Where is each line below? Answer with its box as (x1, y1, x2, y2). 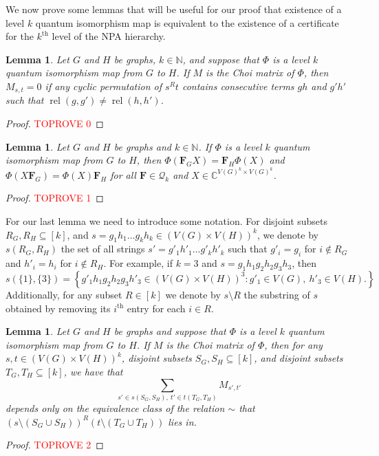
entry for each (127, 301, 186, 315)
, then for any (264, 337, 323, 351)
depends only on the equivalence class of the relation (6, 400, 225, 415)
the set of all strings (61, 241, 145, 256)
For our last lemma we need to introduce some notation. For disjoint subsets (6, 213, 328, 228)
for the (6, 29, 34, 43)
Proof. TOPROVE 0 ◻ (6, 116, 104, 131)
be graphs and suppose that (113, 324, 226, 338)
